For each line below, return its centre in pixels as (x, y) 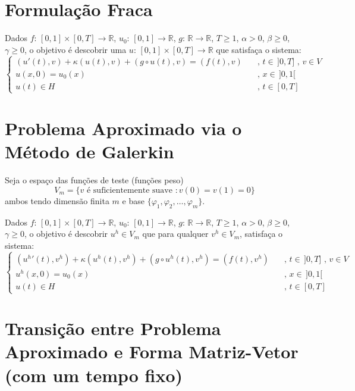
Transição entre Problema (113, 328)
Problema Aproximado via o (123, 128)
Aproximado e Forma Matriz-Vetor (152, 351)
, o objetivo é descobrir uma (75, 49)
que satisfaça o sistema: (259, 49)
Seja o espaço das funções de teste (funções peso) (94, 180)
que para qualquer (175, 234)
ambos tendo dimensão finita (57, 200)
